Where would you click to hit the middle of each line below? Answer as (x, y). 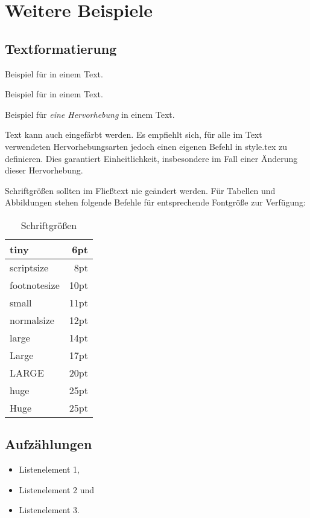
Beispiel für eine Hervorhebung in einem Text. (90, 114)
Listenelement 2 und (57, 489)
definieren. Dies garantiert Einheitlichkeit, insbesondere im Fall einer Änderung (151, 158)
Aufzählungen (49, 444)
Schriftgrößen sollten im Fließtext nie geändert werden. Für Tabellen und (140, 190)
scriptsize (29, 267)
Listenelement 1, (49, 469)
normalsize (32, 320)
